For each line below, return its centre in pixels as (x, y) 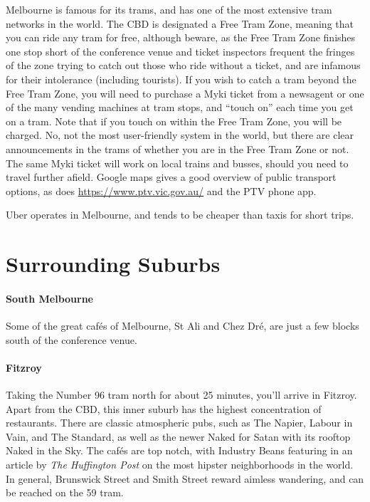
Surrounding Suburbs (113, 264)
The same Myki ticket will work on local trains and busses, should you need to (177, 163)
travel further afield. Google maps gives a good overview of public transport (171, 177)
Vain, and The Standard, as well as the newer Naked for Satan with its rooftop (178, 436)
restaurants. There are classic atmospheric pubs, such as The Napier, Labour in (179, 423)
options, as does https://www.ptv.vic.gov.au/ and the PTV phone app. (161, 190)
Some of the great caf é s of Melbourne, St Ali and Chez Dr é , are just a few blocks (183, 326)
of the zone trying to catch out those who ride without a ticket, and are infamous (183, 65)
